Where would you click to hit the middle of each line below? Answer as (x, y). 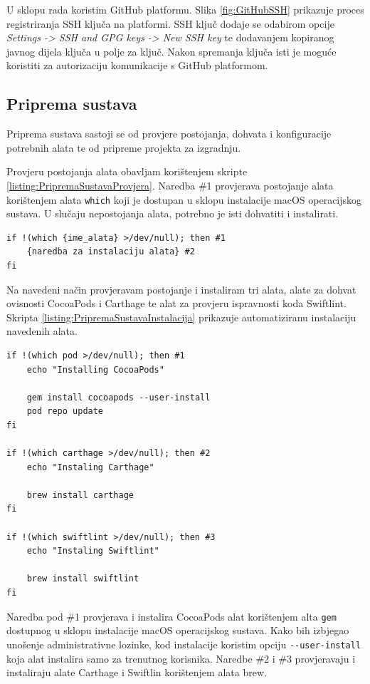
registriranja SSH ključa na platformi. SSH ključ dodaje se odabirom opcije (170, 23)
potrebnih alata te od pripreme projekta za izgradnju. (124, 147)
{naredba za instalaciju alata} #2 (111, 252)
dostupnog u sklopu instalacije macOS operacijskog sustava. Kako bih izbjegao (178, 630)
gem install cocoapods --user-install (118, 397)
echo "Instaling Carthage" (90, 467)
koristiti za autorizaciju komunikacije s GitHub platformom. (137, 65)
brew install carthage (80, 495)
